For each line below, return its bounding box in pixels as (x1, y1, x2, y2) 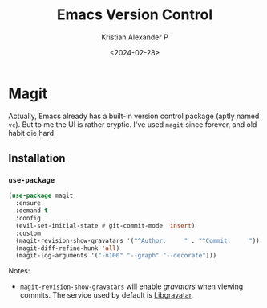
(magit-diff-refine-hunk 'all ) (15, 244, 120, 253)
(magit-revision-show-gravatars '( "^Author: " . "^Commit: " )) (15, 236, 261, 244)
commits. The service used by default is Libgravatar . (19, 290, 194, 300)
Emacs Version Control (56, 6, 213, 24)
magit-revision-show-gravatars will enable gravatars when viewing (19, 281, 244, 291)
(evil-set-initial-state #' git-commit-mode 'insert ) (15, 221, 196, 230)
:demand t (15, 207, 48, 215)
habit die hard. (8, 128, 56, 138)
